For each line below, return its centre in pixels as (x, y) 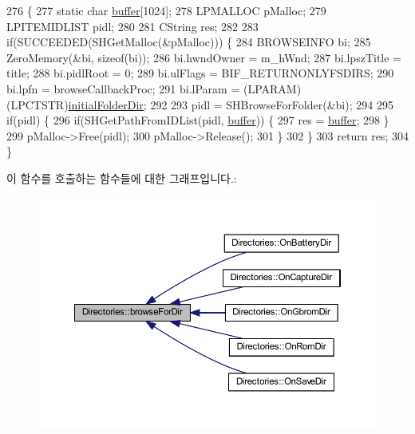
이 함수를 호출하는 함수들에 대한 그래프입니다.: (122, 178)
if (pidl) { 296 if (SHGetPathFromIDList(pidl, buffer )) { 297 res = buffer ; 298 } (198, 120)
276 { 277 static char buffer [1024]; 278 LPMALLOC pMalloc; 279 (166, 10)
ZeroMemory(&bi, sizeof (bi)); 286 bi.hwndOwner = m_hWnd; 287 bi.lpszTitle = (204, 57)
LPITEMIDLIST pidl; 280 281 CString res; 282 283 (132, 26)
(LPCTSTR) (38, 104)
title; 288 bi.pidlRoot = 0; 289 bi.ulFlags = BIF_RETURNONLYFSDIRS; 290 (200, 73)
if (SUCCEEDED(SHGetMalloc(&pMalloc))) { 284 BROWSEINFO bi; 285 (189, 42)
